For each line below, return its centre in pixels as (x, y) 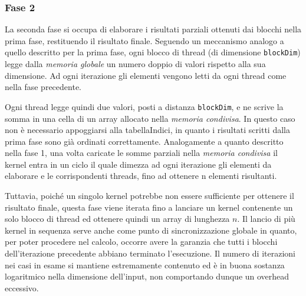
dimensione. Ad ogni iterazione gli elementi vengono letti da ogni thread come (146, 75)
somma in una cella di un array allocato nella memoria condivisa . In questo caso (150, 118)
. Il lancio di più (266, 219)
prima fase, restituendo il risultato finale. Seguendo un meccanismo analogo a (144, 40)
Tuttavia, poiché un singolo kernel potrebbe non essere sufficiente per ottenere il (149, 196)
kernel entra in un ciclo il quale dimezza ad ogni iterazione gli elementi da (138, 164)
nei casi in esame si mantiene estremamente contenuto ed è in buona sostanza (145, 265)
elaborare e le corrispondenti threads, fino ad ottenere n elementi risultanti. (141, 176)
